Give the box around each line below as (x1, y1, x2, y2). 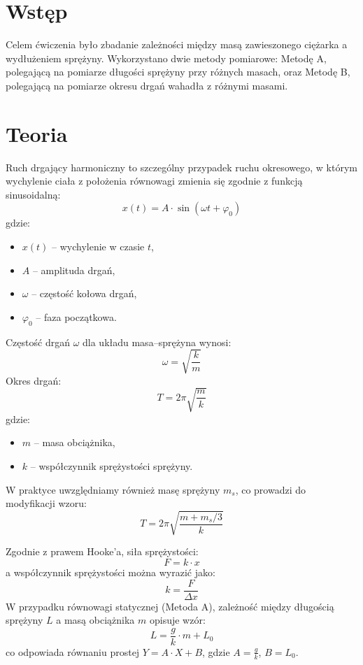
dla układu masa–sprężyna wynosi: (83, 334, 232, 349)
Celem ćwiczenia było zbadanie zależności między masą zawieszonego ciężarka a (6, 37, 348, 52)
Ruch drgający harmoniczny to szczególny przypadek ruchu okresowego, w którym (6, 159, 358, 174)
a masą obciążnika (56, 613, 135, 627)
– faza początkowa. (36, 309, 117, 324)
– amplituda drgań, (32, 262, 115, 277)
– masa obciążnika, (34, 435, 115, 450)
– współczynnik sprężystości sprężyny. (30, 459, 193, 473)
